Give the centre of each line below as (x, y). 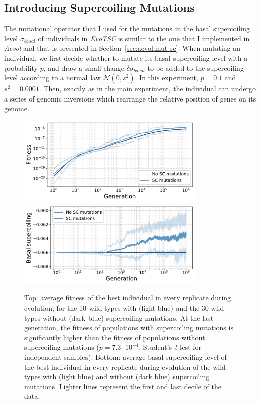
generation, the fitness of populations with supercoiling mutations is (129, 327)
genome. (17, 108)
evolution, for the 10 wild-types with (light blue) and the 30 (116, 308)
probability (21, 68)
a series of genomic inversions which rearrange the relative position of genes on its (130, 98)
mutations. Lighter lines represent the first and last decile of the (123, 386)
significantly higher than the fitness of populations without (115, 337)
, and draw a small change (84, 68)
